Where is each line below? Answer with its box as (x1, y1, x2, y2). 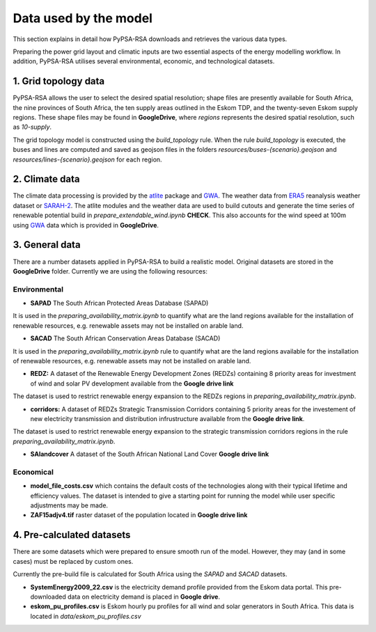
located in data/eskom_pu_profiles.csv (30, 612, 142, 620)
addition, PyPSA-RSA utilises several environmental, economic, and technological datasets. (13, 57, 275, 65)
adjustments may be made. (30, 501, 108, 509)
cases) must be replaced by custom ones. (13, 557, 134, 565)
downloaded (30, 592, 66, 601)
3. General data (13, 239, 81, 251)
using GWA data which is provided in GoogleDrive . (13, 221, 159, 229)
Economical (13, 467, 54, 477)
